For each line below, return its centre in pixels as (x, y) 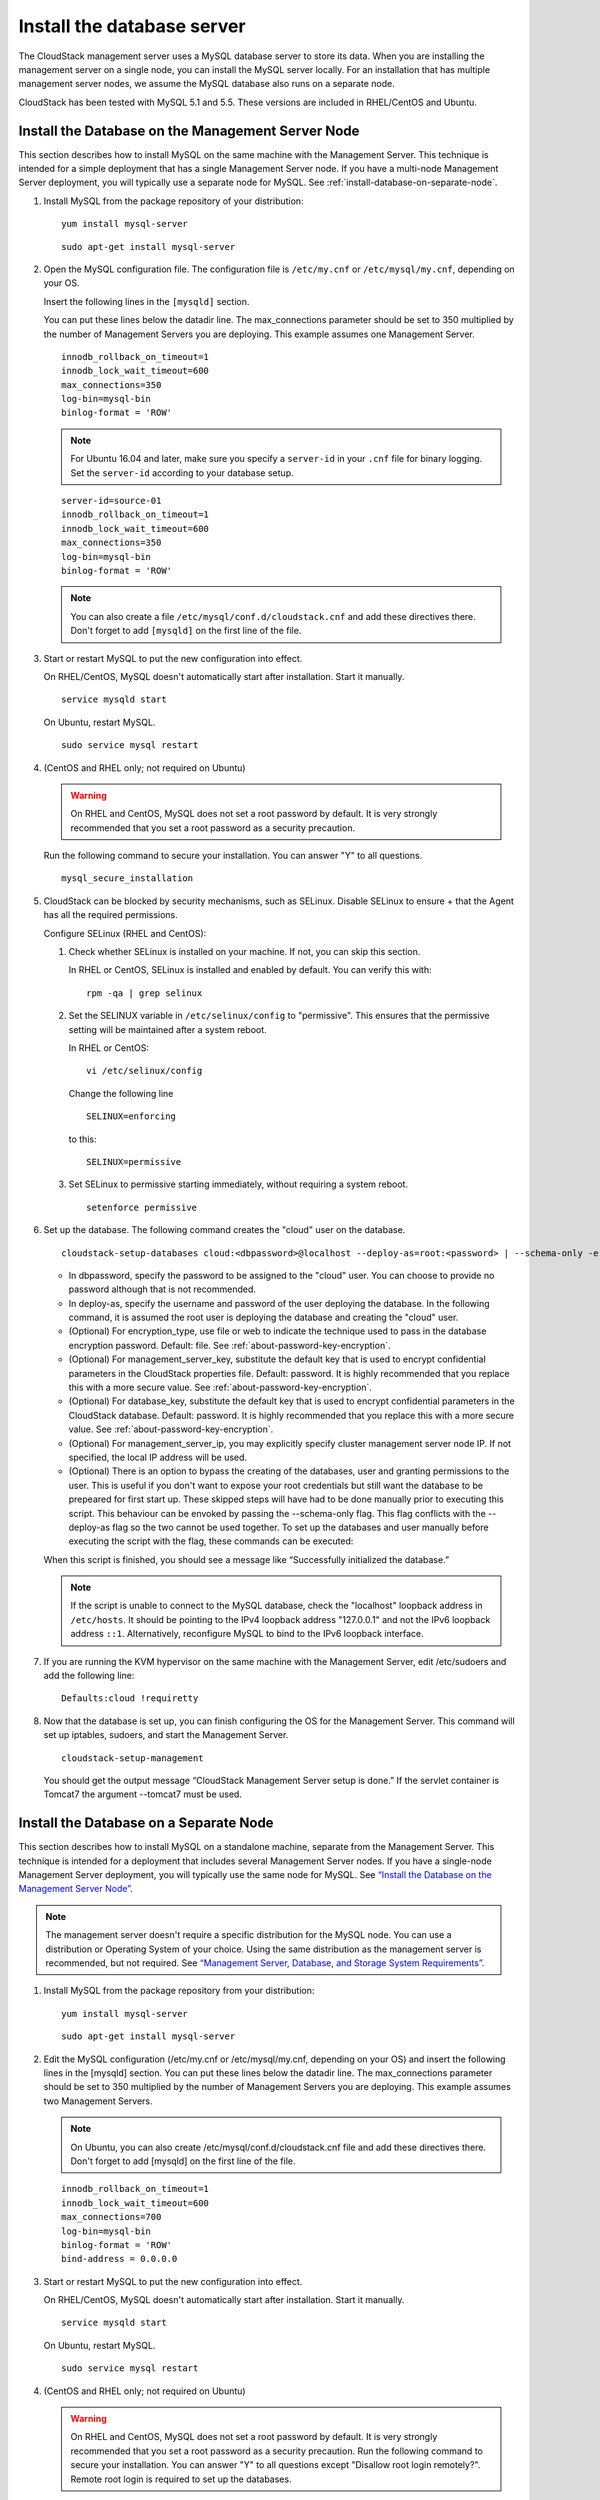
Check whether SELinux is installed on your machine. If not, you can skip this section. (244, 952)
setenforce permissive (142, 1207)
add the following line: (89, 1676)
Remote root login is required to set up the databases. (181, 2479)
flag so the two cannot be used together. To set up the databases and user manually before (300, 1527)
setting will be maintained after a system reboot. (167, 1029)
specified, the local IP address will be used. (158, 1457)
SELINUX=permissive (134, 1161)
